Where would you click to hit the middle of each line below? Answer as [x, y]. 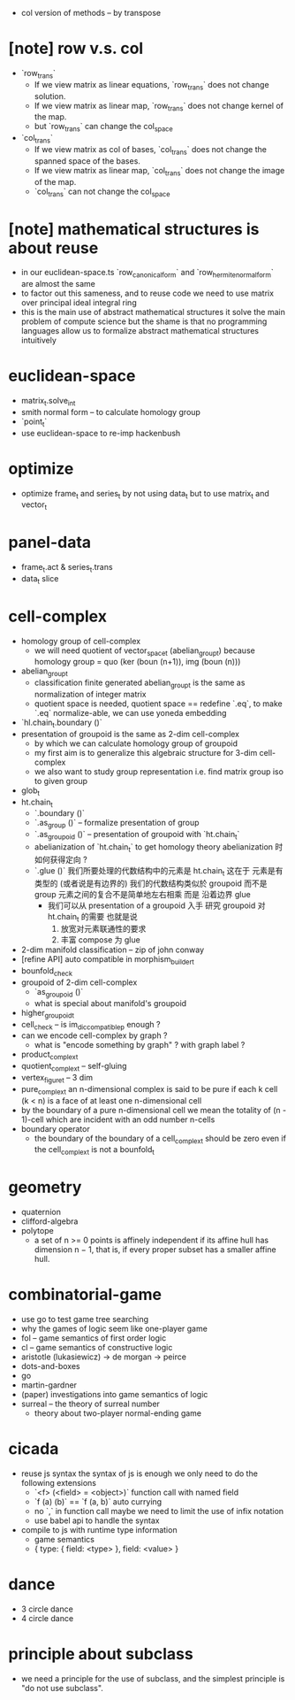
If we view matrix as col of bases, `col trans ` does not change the [150, 150]
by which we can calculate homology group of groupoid [136, 743]
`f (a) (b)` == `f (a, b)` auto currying [98, 1501]
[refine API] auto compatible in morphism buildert [108, 961]
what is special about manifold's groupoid [110, 1003]
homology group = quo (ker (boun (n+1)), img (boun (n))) [137, 662]
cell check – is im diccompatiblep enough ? [91, 1025]
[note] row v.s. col [76, 49]
